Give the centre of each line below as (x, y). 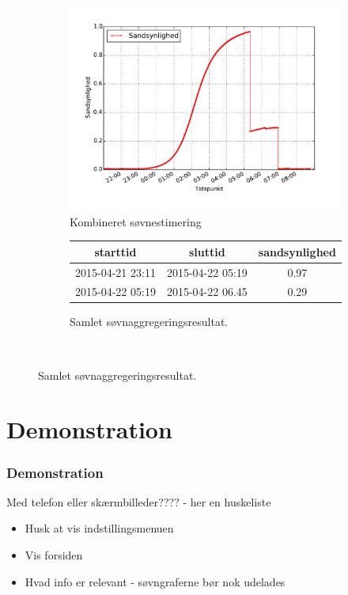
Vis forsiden (54, 555)
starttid (115, 251)
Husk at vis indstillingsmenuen (99, 528)
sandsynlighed (297, 251)
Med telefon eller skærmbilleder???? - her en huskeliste (139, 501)
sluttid (207, 251)
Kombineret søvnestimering (136, 221)
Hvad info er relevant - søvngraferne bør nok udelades (155, 581)
